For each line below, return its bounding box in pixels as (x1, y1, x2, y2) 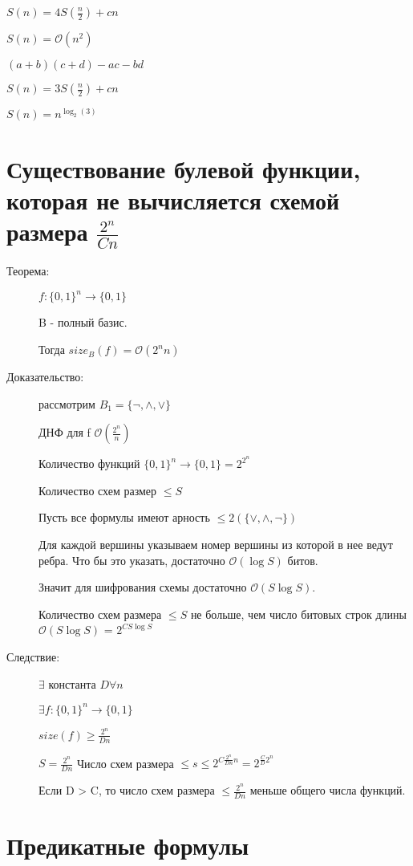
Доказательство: (6, 368, 84, 385)
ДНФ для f (38, 424, 91, 441)
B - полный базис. (38, 314, 128, 331)
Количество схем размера (38, 605, 162, 622)
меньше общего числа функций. (249, 782, 406, 799)
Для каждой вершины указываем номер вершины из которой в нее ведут (38, 536, 393, 553)
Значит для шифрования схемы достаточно (38, 579, 247, 596)
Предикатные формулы (6, 829, 249, 862)
